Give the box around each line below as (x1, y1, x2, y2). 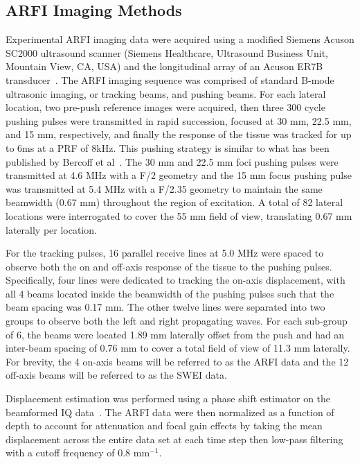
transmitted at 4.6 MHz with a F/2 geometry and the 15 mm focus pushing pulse (6, 168, 352, 182)
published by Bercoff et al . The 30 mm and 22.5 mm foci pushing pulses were (6, 154, 339, 169)
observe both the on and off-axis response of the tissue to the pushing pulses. (6, 259, 332, 273)
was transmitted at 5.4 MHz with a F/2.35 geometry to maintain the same (6, 181, 323, 196)
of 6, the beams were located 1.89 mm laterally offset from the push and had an (6, 327, 345, 341)
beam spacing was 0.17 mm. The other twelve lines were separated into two (6, 300, 325, 314)
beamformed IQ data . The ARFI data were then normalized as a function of (6, 404, 334, 419)
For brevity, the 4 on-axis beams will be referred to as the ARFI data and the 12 (6, 354, 349, 368)
